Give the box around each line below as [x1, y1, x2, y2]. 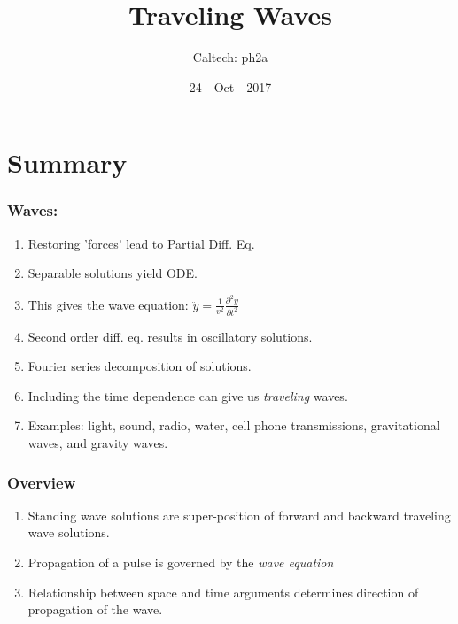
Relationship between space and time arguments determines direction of [27, 582, 419, 601]
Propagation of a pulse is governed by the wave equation [27, 553, 334, 572]
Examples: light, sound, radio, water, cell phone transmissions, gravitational [27, 416, 440, 435]
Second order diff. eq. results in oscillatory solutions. [27, 327, 313, 345]
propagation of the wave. [27, 600, 163, 619]
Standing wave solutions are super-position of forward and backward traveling [27, 505, 451, 524]
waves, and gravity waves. [27, 434, 168, 452]
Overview [7, 471, 76, 493]
